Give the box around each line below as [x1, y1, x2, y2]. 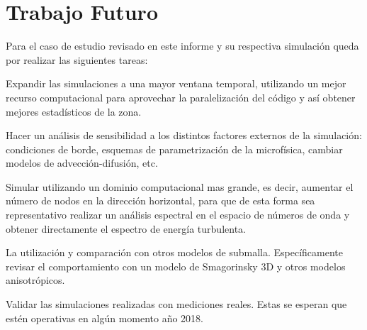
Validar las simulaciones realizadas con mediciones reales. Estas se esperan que [6, 297, 347, 312]
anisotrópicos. [6, 273, 65, 287]
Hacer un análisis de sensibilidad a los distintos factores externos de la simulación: [6, 128, 362, 143]
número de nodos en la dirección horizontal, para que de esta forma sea [6, 193, 315, 208]
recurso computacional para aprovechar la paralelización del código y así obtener [6, 89, 356, 104]
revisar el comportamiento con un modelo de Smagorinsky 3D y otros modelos [6, 258, 346, 273]
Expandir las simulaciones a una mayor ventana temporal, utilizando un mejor [6, 76, 346, 91]
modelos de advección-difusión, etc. [6, 155, 158, 170]
